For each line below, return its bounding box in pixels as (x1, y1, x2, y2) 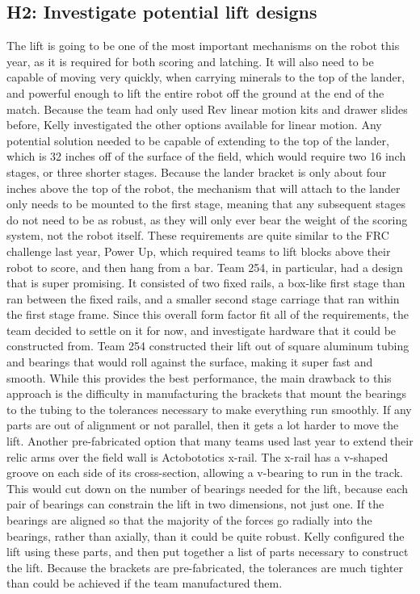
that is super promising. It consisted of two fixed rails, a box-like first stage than (6, 274, 405, 291)
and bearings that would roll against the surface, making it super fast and (6, 353, 373, 370)
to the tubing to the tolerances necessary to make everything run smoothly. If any (6, 400, 412, 417)
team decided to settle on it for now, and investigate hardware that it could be (6, 321, 397, 338)
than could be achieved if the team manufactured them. (6, 575, 283, 592)
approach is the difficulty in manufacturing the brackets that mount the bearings (6, 385, 407, 402)
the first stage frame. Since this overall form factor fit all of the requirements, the (6, 306, 409, 323)
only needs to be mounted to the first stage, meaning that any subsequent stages (6, 195, 406, 212)
